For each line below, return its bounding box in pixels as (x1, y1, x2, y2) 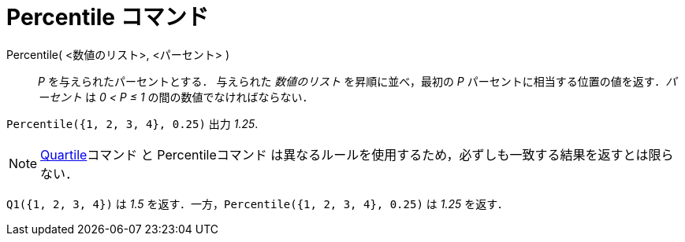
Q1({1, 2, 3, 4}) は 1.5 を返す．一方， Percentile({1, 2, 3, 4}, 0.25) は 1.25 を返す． (6, 196, 508, 211)
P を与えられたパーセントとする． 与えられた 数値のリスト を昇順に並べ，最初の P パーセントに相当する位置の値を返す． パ (38, 74, 677, 88)
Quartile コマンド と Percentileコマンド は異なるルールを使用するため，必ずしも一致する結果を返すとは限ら (40, 146, 674, 163)
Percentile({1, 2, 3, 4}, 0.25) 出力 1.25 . (6, 116, 259, 130)
